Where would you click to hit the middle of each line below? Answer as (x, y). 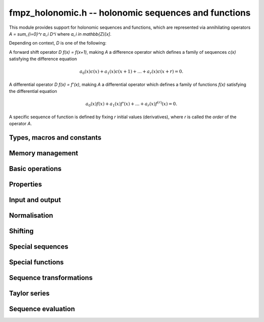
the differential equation (33, 91)
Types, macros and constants (55, 138)
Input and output (35, 200)
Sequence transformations (51, 278)
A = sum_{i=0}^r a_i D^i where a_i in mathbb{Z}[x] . (60, 34)
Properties (25, 184)
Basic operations (35, 169)
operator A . (21, 124)
